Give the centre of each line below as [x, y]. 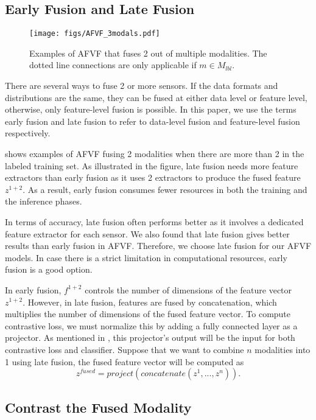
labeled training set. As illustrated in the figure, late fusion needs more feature [152, 165]
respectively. [28, 133]
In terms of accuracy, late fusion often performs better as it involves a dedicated [154, 221]
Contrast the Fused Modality [98, 407]
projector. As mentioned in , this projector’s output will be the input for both [150, 338]
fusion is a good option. [49, 269]
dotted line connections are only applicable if [113, 65]
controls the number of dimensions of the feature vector [188, 289]
